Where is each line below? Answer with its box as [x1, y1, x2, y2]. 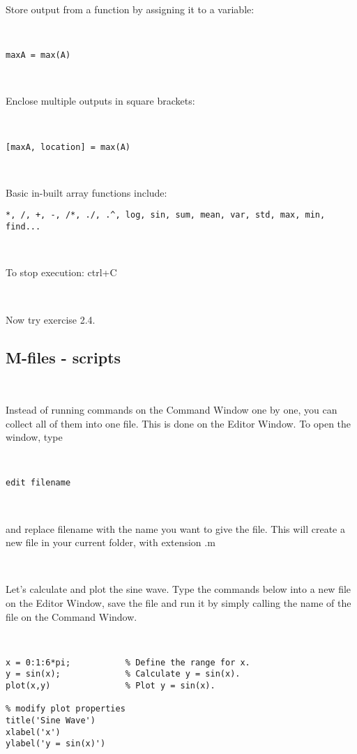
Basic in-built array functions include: [6, 185, 167, 199]
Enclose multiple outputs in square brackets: [6, 93, 195, 108]
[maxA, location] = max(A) [6, 142, 130, 152]
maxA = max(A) [6, 50, 71, 61]
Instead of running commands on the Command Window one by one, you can [6, 402, 337, 416]
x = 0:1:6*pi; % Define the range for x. [6, 657, 250, 668]
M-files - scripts [6, 346, 121, 368]
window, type [6, 430, 63, 444]
